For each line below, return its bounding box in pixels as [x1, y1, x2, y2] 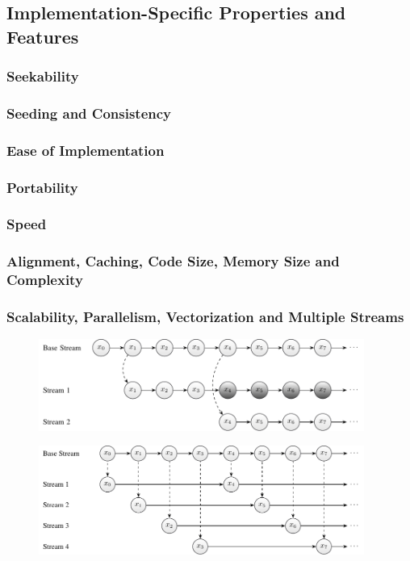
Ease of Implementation [6, 140, 165, 160]
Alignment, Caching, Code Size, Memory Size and [6, 251, 340, 271]
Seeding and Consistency [6, 103, 172, 123]
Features [6, 23, 79, 48]
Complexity [6, 270, 83, 290]
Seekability [6, 66, 79, 86]
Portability [6, 177, 78, 197]
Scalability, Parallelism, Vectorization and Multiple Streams [6, 307, 404, 327]
